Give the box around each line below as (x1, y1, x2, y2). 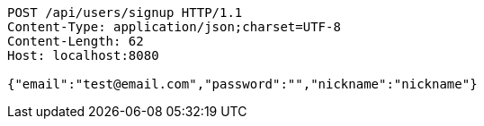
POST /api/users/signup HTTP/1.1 (7, 5, 243, 20)
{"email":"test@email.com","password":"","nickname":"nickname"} (7, 77, 478, 91)
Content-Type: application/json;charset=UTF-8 (7, 20, 341, 34)
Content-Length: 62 (7, 34, 144, 48)
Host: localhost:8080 (7, 48, 159, 63)
